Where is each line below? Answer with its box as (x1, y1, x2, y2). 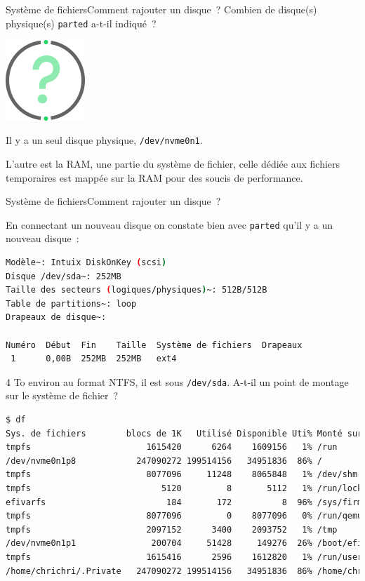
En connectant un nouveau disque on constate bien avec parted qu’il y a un (6, 217, 333, 232)
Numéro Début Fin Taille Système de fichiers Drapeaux (6, 340, 303, 350)
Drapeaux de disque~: (6, 312, 107, 323)
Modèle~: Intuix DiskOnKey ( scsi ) (6, 258, 167, 268)
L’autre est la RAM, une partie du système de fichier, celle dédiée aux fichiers (6, 156, 340, 171)
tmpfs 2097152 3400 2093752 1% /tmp (6, 524, 338, 535)
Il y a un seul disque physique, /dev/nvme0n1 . (6, 133, 203, 147)
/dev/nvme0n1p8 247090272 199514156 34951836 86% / (6, 455, 323, 466)
